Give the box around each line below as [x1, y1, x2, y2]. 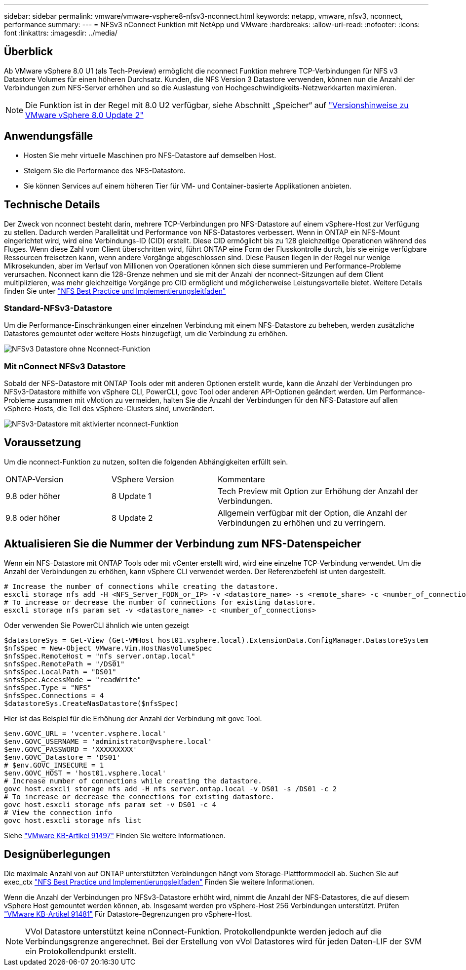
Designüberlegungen [4, 848, 111, 861]
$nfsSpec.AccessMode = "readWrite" [4, 675, 142, 684]
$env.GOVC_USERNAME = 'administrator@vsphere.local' [4, 737, 212, 745]
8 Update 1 [112, 491, 152, 501]
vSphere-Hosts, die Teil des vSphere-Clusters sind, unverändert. [4, 404, 215, 413]
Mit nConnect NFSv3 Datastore [4, 361, 126, 371]
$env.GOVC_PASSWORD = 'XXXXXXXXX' [4, 745, 137, 753]
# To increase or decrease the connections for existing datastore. [4, 792, 274, 801]
